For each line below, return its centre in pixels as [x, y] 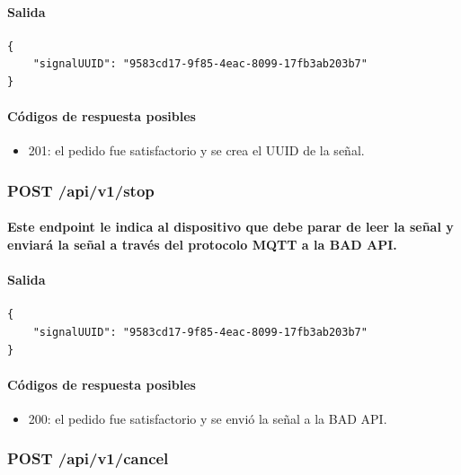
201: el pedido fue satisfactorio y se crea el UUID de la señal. [196, 150]
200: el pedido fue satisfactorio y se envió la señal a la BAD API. [208, 418]
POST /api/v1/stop [81, 190]
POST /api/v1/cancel [88, 458]
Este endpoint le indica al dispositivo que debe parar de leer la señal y [230, 227]
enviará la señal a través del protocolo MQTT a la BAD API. [202, 244]
